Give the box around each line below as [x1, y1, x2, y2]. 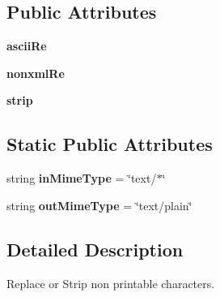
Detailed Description [6, 236, 184, 261]
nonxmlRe [6, 64, 65, 81]
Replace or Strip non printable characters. [6, 274, 215, 291]
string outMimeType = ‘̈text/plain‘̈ [6, 196, 192, 213]
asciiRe [6, 37, 47, 54]
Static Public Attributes [6, 131, 213, 157]
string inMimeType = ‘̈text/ [6, 170, 157, 187]
